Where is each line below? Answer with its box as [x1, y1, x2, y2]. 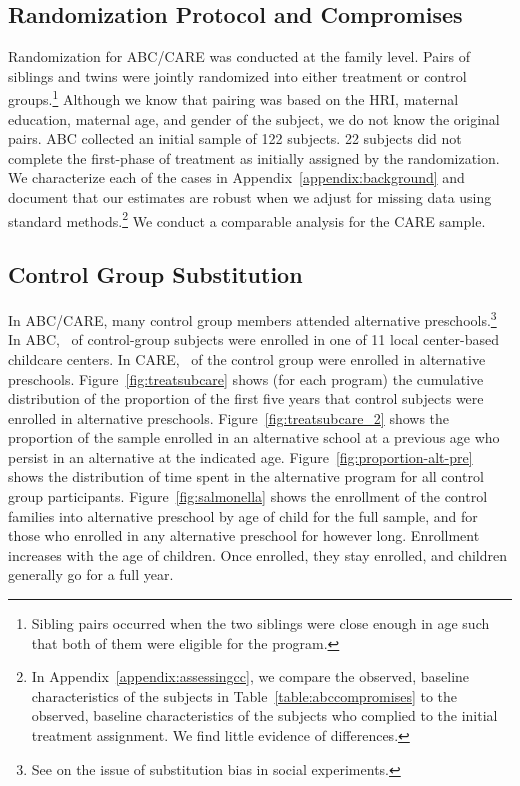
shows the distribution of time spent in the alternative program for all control [8, 466, 484, 487]
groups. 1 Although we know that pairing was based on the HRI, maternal [8, 86, 459, 110]
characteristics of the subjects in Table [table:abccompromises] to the [31, 685, 458, 706]
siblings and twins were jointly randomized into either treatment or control [8, 65, 467, 86]
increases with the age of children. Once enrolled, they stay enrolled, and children [8, 544, 507, 565]
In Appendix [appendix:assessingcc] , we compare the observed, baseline [31, 666, 470, 687]
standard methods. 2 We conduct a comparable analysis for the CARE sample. [8, 207, 486, 231]
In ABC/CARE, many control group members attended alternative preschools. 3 [8, 307, 497, 330]
